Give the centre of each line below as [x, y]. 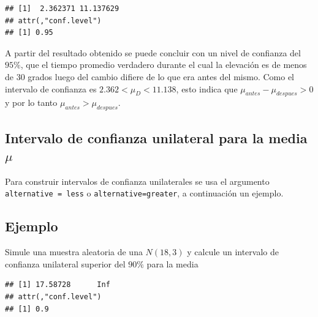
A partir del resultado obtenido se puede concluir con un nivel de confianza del [153, 52]
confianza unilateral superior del [65, 263]
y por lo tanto [31, 103]
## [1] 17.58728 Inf [58, 285]
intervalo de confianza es [51, 88]
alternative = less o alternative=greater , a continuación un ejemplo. [144, 193]
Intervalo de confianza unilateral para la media [156, 137]
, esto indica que [207, 88]
